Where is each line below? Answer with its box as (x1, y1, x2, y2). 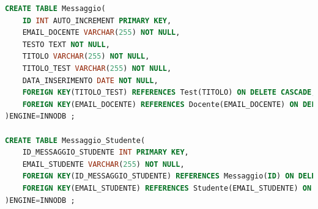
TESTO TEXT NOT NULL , (22, 40, 110, 49)
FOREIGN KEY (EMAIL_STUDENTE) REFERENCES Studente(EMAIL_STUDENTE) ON (22, 183, 312, 193)
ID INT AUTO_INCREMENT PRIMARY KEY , (22, 16, 172, 25)
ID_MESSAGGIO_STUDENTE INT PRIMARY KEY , (22, 148, 189, 157)
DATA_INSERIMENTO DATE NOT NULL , (22, 76, 158, 85)
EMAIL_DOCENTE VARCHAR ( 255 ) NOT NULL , (22, 28, 180, 37)
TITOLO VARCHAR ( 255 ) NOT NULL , (22, 52, 150, 61)
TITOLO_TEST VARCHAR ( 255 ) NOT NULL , (22, 64, 172, 73)
